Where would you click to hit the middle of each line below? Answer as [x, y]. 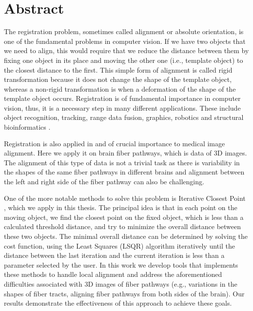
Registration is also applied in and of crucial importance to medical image [115, 143]
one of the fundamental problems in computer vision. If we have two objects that [125, 41]
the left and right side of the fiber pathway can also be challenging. [104, 182]
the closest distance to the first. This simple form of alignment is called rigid [118, 69]
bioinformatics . [27, 127]
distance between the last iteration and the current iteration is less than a [114, 255]
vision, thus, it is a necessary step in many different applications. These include [122, 107]
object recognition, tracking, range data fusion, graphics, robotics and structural [124, 117]
